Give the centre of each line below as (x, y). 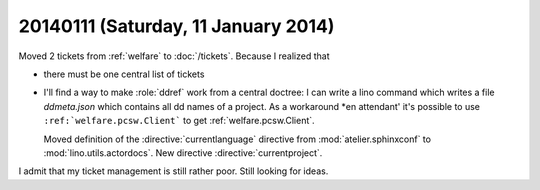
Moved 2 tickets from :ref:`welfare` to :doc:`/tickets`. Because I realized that (174, 56)
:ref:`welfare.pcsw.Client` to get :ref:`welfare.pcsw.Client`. (179, 121)
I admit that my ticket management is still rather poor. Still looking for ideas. (173, 171)
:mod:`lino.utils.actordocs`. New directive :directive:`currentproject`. (183, 152)
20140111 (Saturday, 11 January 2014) (176, 26)
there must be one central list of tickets (124, 74)
